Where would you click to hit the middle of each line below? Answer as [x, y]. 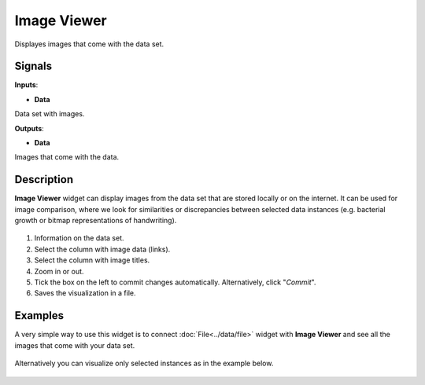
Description [44, 180]
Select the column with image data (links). [102, 249]
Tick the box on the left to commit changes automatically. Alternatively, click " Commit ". [175, 282]
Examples [39, 315]
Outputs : [30, 128]
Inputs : [26, 85]
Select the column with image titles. [92, 260]
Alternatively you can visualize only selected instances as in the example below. [144, 363]
